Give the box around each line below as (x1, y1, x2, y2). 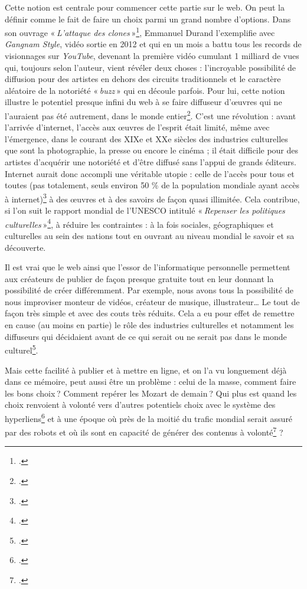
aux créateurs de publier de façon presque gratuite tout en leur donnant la (5, 272, 274, 284)
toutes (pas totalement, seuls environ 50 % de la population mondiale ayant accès (5, 179, 299, 191)
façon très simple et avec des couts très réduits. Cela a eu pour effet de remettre (5, 307, 295, 319)
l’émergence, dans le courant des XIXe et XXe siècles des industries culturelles (5, 132, 288, 145)
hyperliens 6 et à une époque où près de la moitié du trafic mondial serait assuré (5, 410, 293, 424)
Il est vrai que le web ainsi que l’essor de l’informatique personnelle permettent (5, 261, 290, 273)
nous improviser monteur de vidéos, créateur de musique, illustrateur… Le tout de (5, 295, 300, 307)
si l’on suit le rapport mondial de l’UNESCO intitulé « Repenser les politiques (5, 204, 285, 217)
